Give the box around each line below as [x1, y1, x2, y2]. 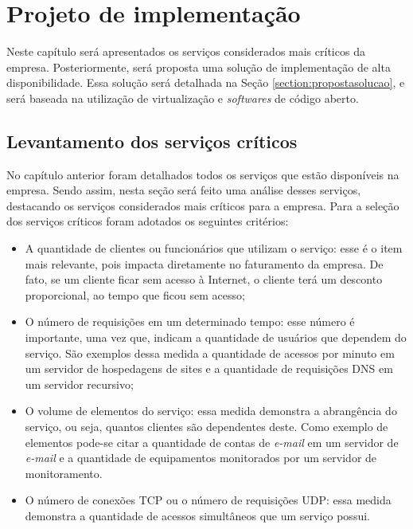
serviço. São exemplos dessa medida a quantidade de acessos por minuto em [25, 344, 395, 361]
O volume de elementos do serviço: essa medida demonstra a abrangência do [25, 402, 397, 419]
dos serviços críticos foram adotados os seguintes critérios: [6, 213, 289, 229]
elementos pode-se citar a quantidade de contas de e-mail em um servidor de [25, 433, 399, 450]
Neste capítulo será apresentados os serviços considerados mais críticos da [6, 43, 365, 60]
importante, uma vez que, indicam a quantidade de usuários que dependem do [25, 329, 407, 346]
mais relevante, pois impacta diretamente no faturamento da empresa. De [25, 255, 384, 272]
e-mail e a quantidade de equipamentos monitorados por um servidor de [25, 449, 377, 466]
